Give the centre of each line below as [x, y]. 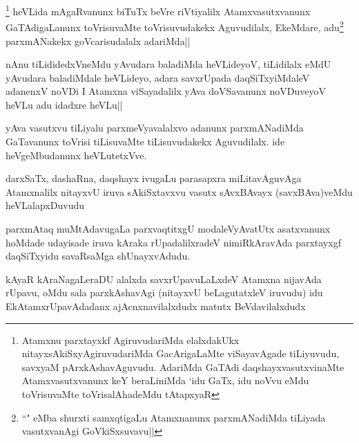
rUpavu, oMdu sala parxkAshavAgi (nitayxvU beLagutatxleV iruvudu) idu [164, 292]
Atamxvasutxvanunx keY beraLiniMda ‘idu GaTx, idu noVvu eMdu [165, 380]
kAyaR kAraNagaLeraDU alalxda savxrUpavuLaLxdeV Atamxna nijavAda [164, 279]
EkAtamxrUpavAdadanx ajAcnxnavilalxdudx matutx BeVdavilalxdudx [156, 306]
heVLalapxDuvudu [45, 205]
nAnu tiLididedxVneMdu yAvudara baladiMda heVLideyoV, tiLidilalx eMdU [168, 64]
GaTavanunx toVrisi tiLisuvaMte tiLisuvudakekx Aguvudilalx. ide [145, 142]
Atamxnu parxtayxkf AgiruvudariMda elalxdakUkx [130, 340]
